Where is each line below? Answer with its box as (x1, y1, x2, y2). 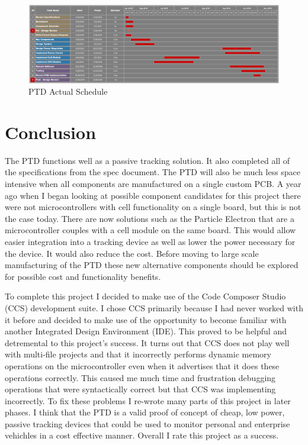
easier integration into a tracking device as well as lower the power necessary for (5, 235, 296, 247)
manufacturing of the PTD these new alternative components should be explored (5, 259, 299, 271)
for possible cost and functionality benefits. (5, 270, 161, 282)
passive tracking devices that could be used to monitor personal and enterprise (5, 417, 290, 430)
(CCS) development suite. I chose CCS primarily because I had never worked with (5, 301, 303, 314)
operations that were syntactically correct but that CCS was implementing (5, 383, 276, 395)
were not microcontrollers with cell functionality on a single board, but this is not (5, 201, 301, 213)
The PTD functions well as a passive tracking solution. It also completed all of (5, 154, 290, 166)
